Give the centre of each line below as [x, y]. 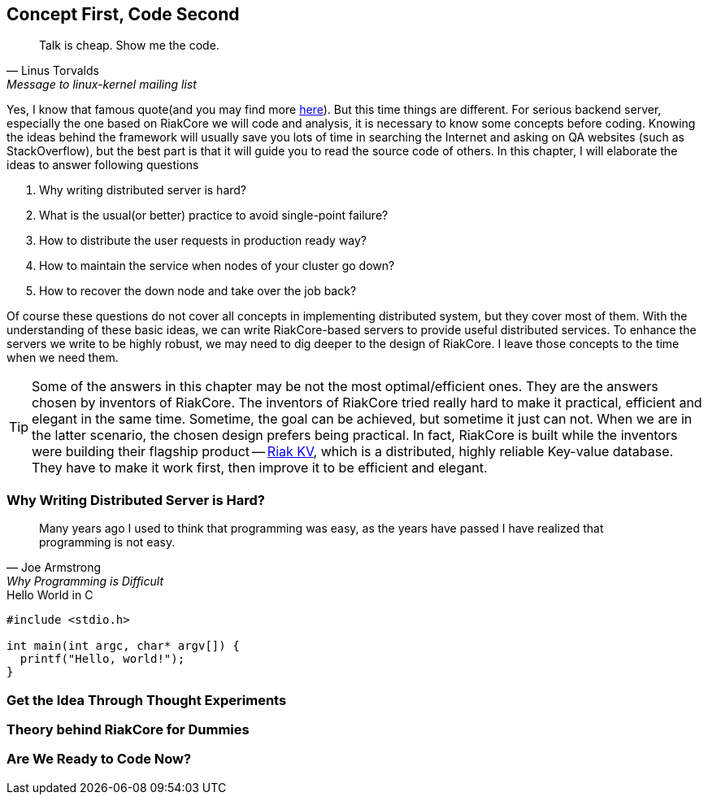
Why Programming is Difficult [85, 581]
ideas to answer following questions [103, 165]
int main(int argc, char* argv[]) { [123, 646]
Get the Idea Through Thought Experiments [147, 700]
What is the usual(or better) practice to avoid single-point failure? [214, 215]
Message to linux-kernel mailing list [102, 85]
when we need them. [63, 358]
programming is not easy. [107, 542]
